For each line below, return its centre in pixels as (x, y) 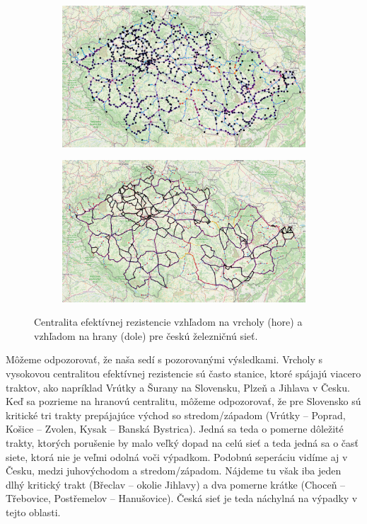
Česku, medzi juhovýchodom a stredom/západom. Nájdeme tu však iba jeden (174, 471)
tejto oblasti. (33, 512)
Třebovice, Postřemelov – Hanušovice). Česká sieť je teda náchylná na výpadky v (182, 498)
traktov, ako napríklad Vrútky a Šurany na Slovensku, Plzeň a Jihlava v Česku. (178, 387)
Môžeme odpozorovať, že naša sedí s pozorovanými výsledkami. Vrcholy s (164, 359)
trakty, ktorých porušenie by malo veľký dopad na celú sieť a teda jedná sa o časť (182, 443)
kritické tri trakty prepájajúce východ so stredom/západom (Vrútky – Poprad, (176, 415)
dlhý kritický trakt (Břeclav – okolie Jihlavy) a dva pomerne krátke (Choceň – (176, 484)
